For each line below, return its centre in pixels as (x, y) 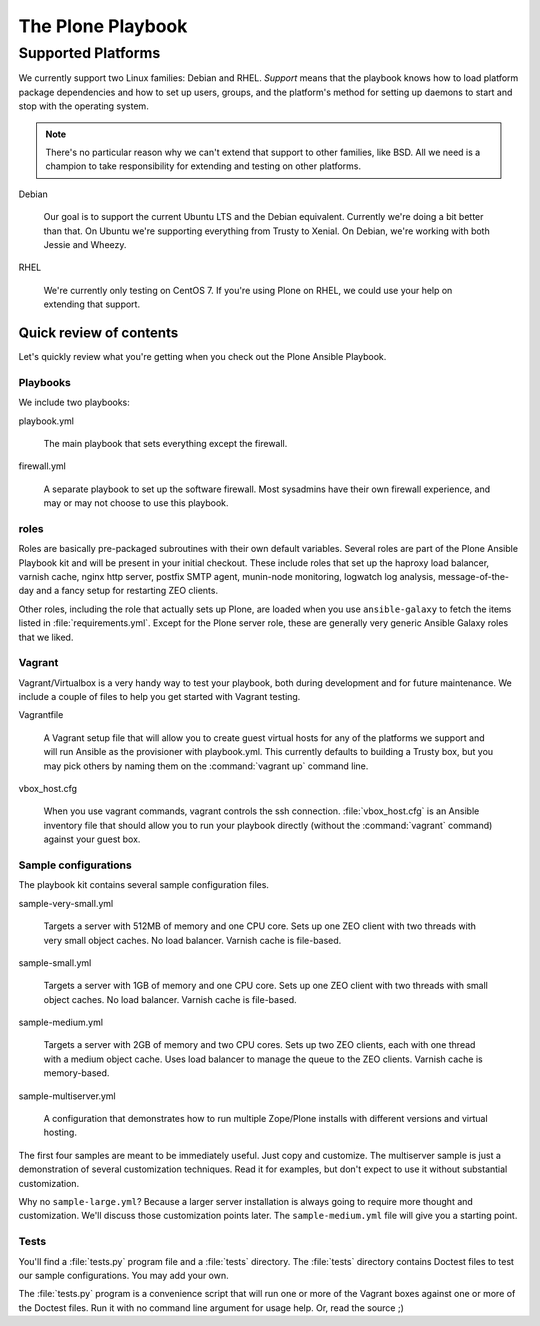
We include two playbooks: (74, 402)
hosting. (60, 1132)
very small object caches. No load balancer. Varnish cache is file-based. (192, 940)
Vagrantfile (41, 715)
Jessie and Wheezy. (85, 244)
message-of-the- (473, 576)
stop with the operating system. (83, 106)
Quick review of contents (98, 332)
